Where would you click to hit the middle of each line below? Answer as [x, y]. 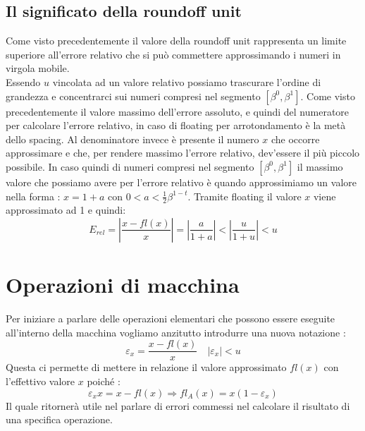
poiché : [104, 381]
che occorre [295, 139]
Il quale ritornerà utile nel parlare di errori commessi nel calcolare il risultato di [178, 405]
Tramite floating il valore [248, 196]
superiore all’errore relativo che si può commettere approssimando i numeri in [173, 54]
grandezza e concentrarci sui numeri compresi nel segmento [133, 96]
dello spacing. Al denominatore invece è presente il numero [132, 139]
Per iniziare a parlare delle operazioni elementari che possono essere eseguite [171, 318]
